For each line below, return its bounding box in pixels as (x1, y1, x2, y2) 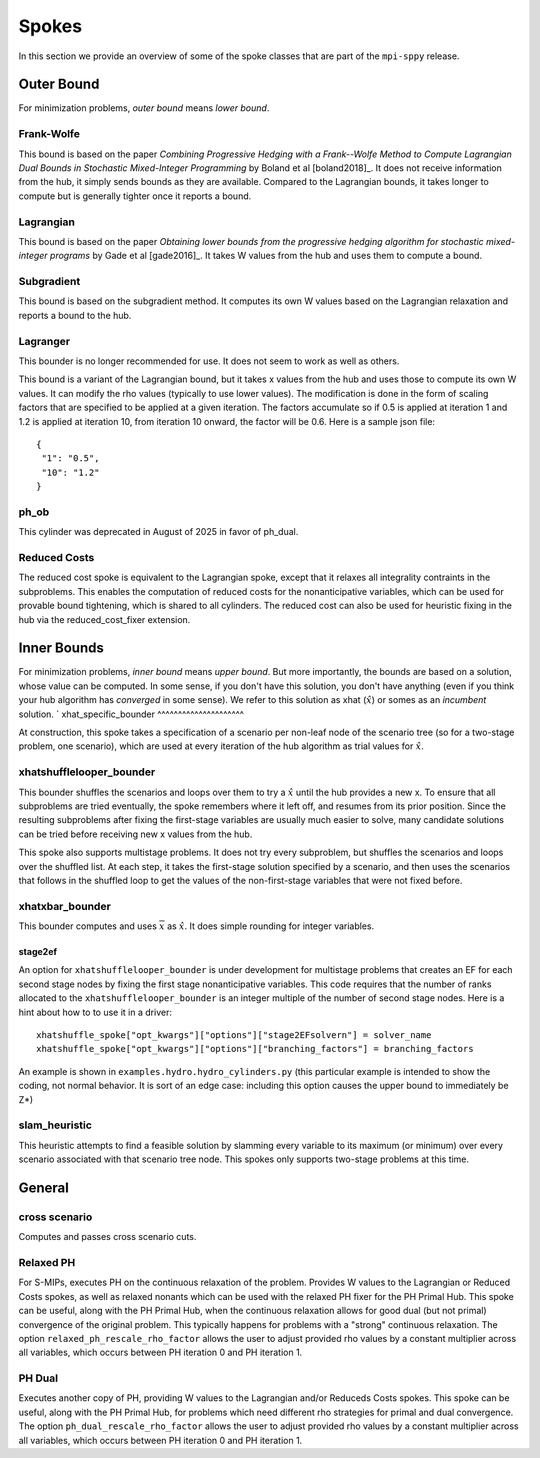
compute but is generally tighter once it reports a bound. (18, 190, 252, 202)
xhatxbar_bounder (18, 899, 112, 913)
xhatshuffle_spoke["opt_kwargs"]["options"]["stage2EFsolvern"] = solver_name (36, 1029, 432, 1040)
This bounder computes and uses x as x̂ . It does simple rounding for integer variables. (18, 920, 375, 932)
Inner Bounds (18, 640, 104, 657)
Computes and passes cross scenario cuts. (18, 1231, 197, 1243)
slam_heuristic (18, 1118, 92, 1132)
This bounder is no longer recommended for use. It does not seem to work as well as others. (18, 355, 400, 367)
